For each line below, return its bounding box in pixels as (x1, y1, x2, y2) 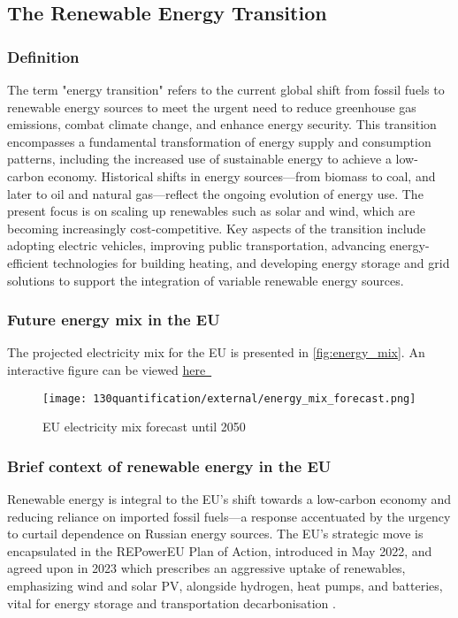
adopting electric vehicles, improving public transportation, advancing (7, 236, 386, 255)
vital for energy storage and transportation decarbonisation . (7, 593, 336, 612)
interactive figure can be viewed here (7, 360, 206, 378)
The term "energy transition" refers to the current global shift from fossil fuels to (7, 80, 445, 98)
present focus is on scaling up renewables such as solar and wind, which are (7, 202, 416, 220)
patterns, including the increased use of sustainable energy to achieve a (7, 149, 392, 168)
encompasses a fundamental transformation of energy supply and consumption (7, 132, 431, 150)
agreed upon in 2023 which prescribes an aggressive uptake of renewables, (7, 559, 406, 577)
